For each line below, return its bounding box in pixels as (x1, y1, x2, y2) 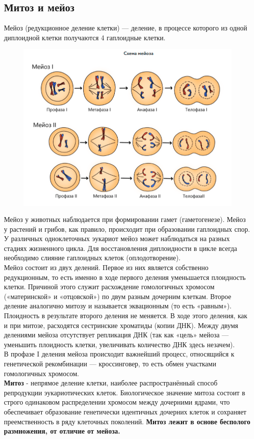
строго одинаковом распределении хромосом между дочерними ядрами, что (4, 397, 230, 407)
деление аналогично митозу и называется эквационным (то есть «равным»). (4, 301, 232, 311)
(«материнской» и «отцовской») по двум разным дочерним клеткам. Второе (4, 291, 231, 301)
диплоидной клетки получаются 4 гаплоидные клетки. (4, 32, 166, 42)
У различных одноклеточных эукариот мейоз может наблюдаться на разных (4, 233, 230, 244)
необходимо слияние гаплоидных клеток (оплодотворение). (4, 252, 181, 263)
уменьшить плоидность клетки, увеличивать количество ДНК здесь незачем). (4, 339, 235, 349)
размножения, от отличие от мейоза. (4, 426, 121, 436)
